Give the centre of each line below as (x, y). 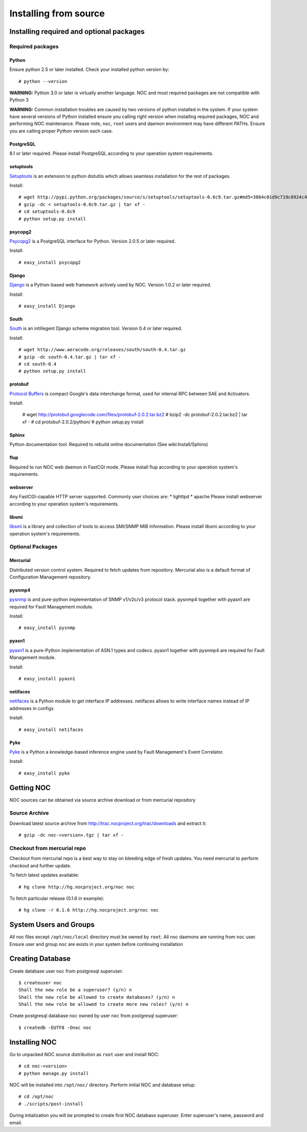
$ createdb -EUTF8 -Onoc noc (55, 1027)
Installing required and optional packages (77, 32)
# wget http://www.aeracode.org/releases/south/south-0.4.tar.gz (102, 350)
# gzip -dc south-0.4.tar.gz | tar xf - (70, 357)
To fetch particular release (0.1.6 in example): (57, 898)
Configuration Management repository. (50, 577)
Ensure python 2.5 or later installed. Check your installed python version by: (89, 70)
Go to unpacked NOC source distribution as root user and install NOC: (84, 1054)
